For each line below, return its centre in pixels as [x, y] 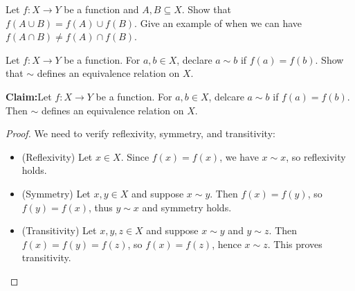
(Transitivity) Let [59, 230]
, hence [227, 244]
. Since [135, 156]
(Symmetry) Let [56, 193]
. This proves [295, 244]
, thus [101, 207]
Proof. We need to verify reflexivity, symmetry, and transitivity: [140, 133]
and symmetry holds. [187, 207]
